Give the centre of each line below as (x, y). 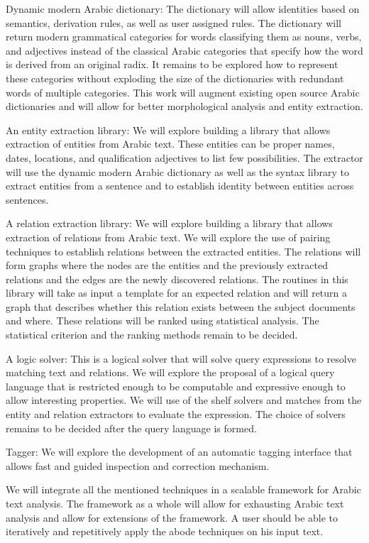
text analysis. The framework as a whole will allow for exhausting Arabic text (175, 503)
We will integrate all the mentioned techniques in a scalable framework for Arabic (183, 489)
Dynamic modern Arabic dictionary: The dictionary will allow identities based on (183, 9)
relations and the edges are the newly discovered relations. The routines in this (177, 279)
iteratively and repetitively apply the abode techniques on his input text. (165, 531)
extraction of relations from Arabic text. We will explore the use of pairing (168, 237)
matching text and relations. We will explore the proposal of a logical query (170, 372)
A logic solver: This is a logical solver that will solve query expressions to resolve (181, 358)
